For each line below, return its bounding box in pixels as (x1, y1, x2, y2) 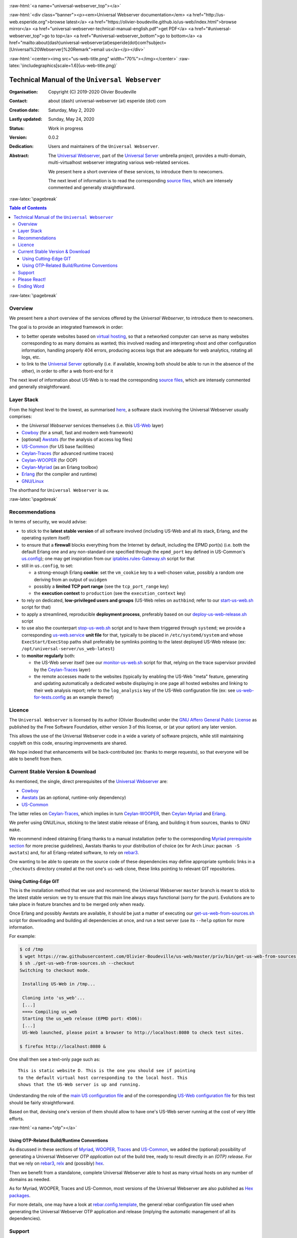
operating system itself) (21, 535, 70, 541)
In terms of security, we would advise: (9, 519, 87, 525)
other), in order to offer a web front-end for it (21, 368, 113, 374)
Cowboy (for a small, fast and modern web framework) (21, 429, 134, 435)
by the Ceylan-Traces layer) (34, 667, 91, 672)
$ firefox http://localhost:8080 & (19, 1043, 106, 1049)
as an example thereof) (66, 694, 114, 700)
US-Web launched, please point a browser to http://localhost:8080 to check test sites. (22, 1030, 245, 1035)
